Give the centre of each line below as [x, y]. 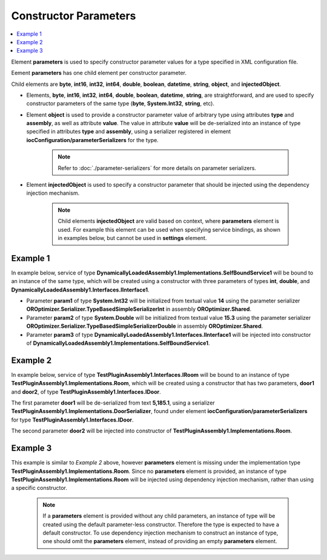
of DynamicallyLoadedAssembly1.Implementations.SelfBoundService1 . [118, 343]
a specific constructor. [39, 488]
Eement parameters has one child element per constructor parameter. [99, 73]
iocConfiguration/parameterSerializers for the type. [92, 140]
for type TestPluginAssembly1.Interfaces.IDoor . [72, 420]
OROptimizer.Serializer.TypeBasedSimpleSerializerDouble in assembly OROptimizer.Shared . [145, 326]
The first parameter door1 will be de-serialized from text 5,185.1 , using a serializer [113, 403]
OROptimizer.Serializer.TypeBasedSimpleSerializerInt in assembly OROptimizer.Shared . [139, 309]
